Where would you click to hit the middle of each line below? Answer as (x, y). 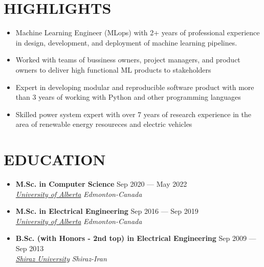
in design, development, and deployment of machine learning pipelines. (126, 42)
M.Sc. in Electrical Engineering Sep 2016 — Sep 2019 (107, 211)
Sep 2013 (30, 248)
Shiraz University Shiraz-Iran (61, 258)
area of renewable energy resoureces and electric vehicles (104, 124)
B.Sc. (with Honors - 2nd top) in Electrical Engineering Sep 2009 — (136, 238)
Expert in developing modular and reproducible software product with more (135, 87)
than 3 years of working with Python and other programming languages (128, 97)
